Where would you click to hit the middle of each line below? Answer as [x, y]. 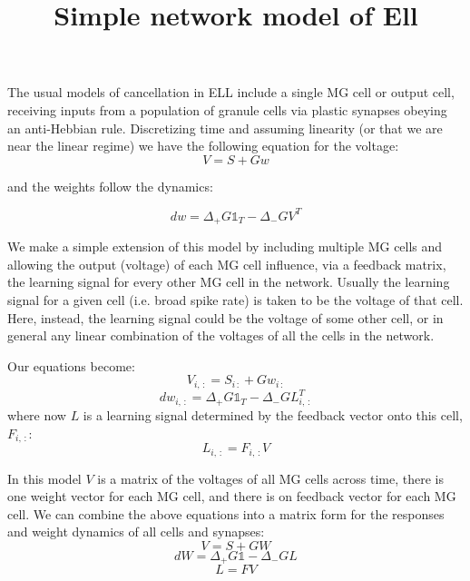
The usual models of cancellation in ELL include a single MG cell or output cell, [231, 92]
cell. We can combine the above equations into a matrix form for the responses [226, 513]
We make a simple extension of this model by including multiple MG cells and [225, 246]
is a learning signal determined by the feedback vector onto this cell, [273, 415]
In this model [44, 478]
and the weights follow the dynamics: [110, 186]
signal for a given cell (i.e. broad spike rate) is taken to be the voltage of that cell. [235, 300]
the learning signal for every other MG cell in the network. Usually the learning [229, 282]
